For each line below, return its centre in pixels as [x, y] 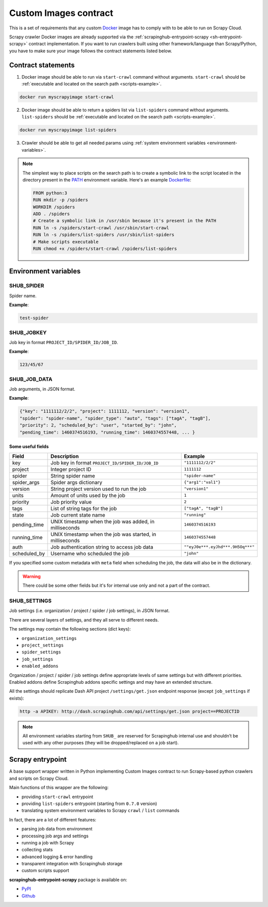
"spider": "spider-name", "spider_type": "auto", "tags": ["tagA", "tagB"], [115, 418]
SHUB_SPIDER [27, 286]
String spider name [73, 476]
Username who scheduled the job [90, 553]
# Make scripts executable [66, 242]
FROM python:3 [50, 193]
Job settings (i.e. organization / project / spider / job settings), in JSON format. [89, 611]
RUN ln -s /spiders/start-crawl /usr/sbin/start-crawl [101, 228]
